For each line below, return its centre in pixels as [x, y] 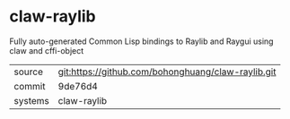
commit [30, 86]
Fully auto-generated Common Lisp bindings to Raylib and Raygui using [141, 41]
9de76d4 [78, 86]
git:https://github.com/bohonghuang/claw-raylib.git [167, 72]
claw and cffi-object [47, 50]
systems [31, 100]
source [28, 72]
